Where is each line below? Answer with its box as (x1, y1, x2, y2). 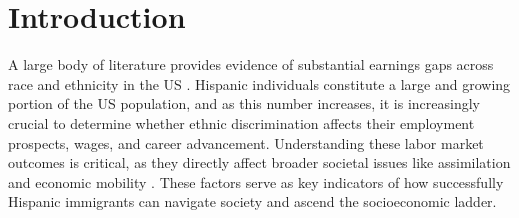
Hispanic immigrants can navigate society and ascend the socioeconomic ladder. (8, 191, 497, 212)
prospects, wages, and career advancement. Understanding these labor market (8, 132, 484, 153)
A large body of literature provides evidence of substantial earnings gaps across (8, 54, 494, 75)
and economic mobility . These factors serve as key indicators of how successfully (8, 171, 504, 192)
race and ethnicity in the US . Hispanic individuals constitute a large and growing (8, 73, 511, 94)
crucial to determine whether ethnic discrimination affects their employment (8, 112, 475, 133)
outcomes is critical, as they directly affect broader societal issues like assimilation (8, 152, 511, 173)
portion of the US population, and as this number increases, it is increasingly (8, 93, 480, 114)
